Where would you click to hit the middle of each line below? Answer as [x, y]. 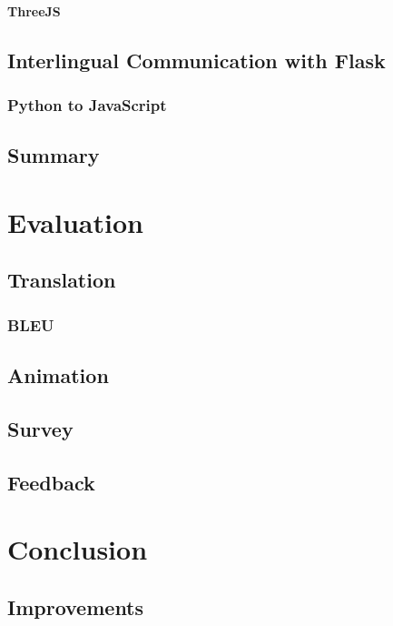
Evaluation [75, 222]
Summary [54, 155]
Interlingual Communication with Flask [196, 60]
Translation [62, 280]
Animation [58, 374]
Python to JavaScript [87, 104]
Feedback [51, 482]
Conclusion [78, 549]
